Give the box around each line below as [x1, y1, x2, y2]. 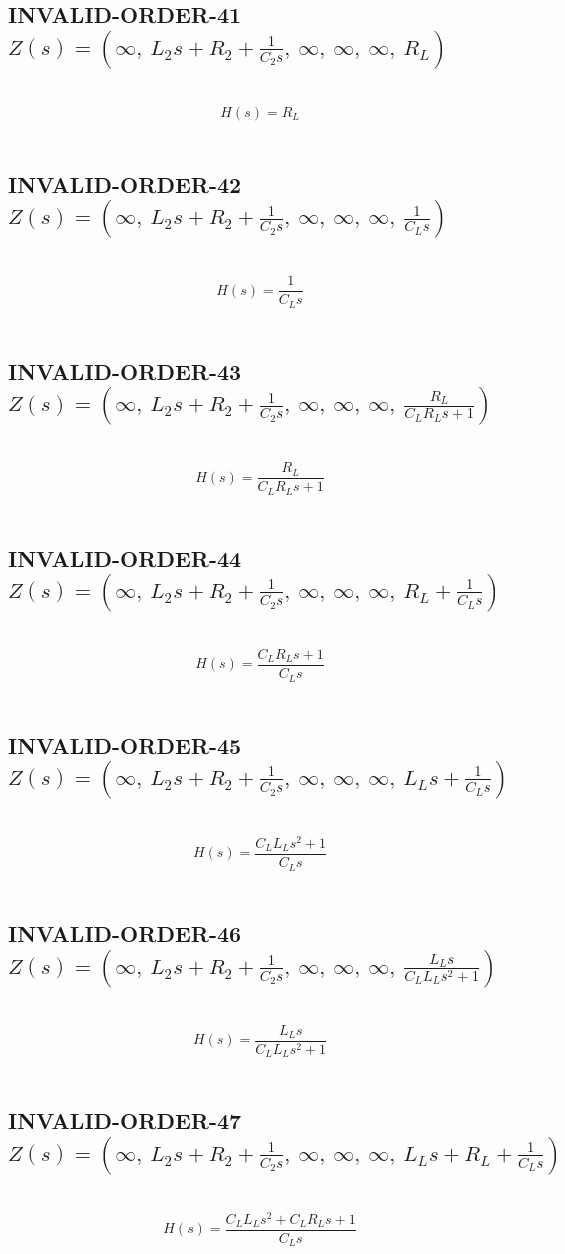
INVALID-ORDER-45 [8, 729, 242, 760]
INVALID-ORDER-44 [8, 542, 242, 573]
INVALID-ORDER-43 [8, 355, 242, 386]
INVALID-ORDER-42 [8, 168, 242, 199]
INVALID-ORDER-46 [8, 918, 242, 949]
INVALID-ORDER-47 [8, 1105, 242, 1136]
